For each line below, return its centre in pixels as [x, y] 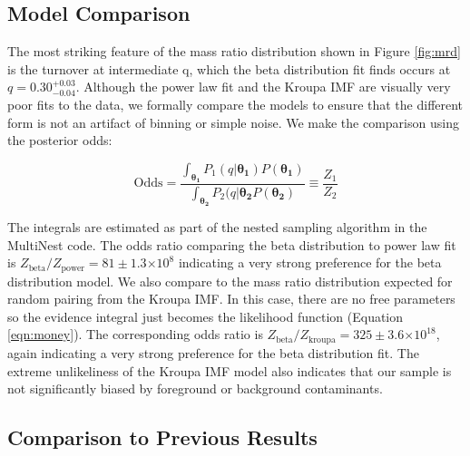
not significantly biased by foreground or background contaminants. [195, 388]
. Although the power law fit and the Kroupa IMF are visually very [263, 87]
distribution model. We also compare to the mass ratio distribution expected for [230, 281]
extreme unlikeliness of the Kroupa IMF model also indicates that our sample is [230, 370]
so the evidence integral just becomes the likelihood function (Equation [206, 316]
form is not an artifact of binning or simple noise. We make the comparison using [233, 122]
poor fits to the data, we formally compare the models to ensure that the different [235, 104]
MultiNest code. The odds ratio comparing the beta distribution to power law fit [232, 244]
